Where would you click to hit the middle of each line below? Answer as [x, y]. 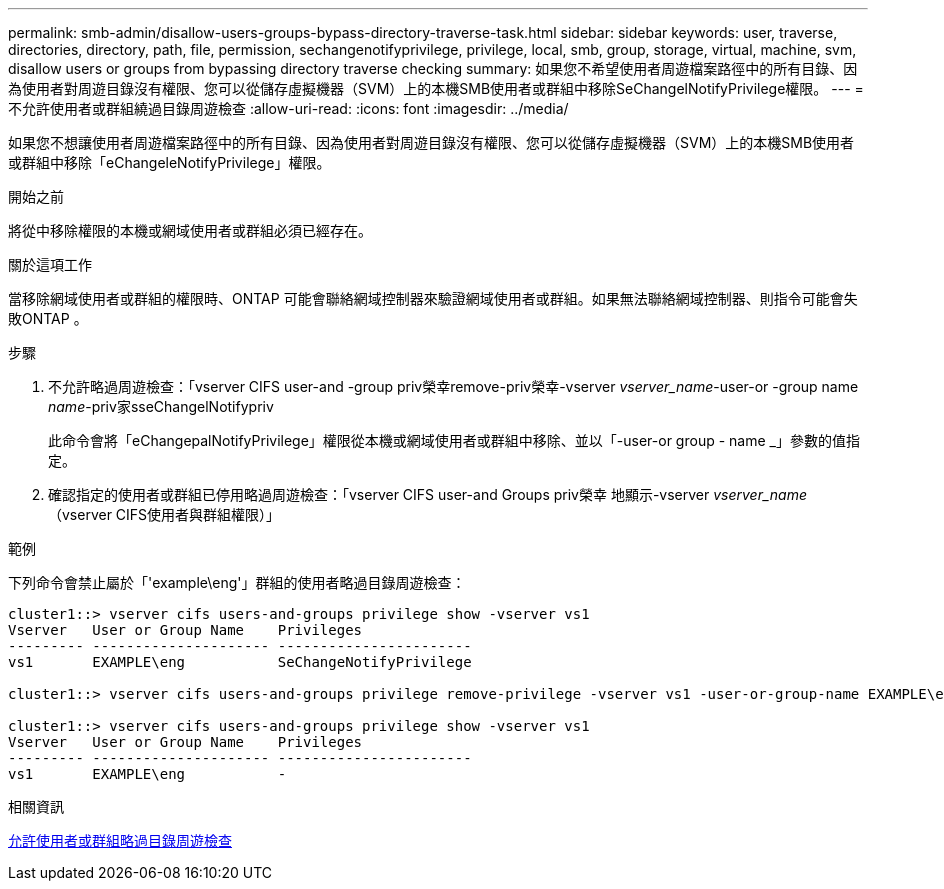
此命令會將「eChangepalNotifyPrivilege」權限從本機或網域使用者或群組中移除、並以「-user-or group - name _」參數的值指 [454, 440]
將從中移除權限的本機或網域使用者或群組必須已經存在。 [190, 230]
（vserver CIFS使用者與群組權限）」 [164, 514]
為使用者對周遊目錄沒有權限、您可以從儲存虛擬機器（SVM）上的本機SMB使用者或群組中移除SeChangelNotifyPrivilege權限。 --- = [436, 88]
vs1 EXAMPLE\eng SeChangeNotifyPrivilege [240, 662]
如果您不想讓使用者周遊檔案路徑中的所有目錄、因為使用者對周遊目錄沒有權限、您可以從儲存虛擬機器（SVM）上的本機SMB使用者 [431, 142]
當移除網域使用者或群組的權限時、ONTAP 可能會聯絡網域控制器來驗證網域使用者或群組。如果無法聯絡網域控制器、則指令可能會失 [433, 298]
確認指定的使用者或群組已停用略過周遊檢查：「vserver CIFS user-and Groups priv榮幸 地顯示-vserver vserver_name [428, 494]
